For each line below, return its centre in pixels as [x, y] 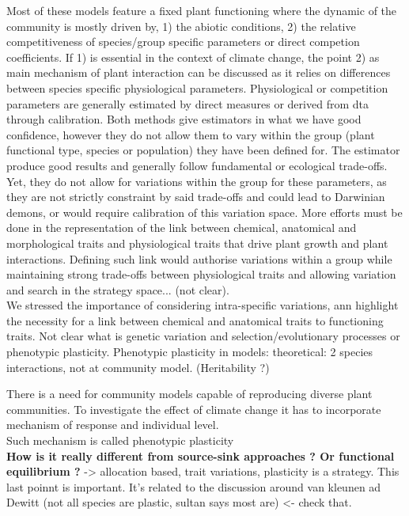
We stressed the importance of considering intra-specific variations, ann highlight [203, 305]
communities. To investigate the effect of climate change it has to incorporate [194, 409]
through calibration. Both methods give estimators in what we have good [184, 119]
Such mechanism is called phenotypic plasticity [120, 440]
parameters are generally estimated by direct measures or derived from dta [187, 103]
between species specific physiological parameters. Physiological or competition [197, 87]
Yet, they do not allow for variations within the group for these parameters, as [197, 181]
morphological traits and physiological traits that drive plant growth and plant [197, 243]
